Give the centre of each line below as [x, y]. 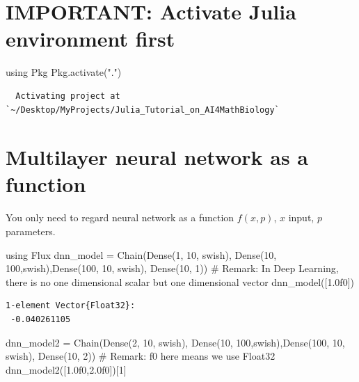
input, [301, 217]
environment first [90, 39]
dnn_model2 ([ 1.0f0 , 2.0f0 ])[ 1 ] [66, 369]
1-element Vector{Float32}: [71, 306]
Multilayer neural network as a [157, 157]
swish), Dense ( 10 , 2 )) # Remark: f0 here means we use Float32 [141, 356]
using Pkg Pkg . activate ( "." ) [64, 72]
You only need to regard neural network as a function [120, 217]
